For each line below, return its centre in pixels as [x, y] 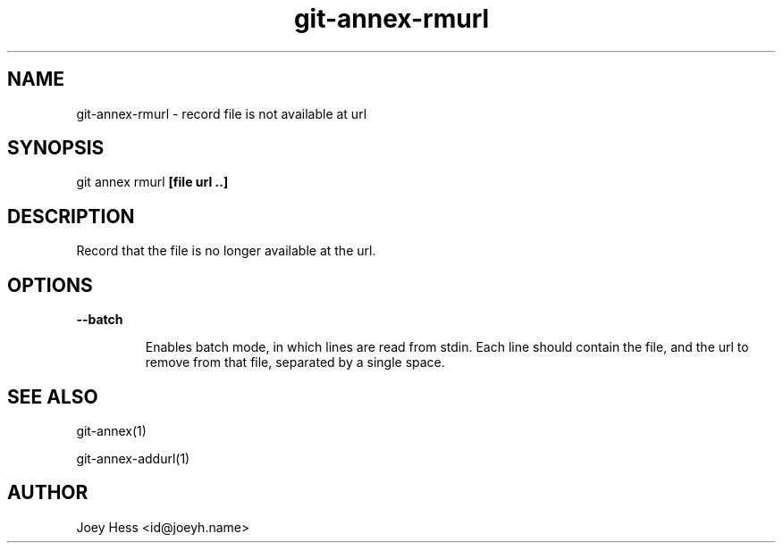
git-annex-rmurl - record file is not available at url [222, 113]
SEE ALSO [53, 396]
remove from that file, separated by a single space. [295, 362]
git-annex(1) [111, 430]
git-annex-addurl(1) [133, 458]
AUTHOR [48, 493]
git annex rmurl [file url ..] [152, 182]
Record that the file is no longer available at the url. [226, 251]
